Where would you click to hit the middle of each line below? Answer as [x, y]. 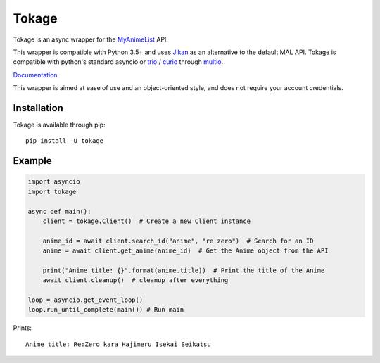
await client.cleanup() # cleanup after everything [135, 280]
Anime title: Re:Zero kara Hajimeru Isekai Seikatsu [118, 344]
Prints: [22, 328]
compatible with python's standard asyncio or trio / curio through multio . [118, 62]
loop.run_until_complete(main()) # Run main [106, 310]
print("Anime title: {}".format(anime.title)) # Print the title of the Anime [184, 270]
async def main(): [59, 211]
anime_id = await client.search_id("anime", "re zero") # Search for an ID [178, 241]
